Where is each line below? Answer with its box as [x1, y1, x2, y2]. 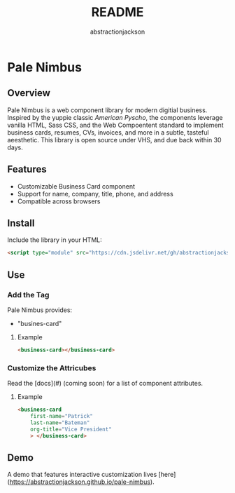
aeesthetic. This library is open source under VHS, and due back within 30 [7, 135, 222, 144]
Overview [7, 87, 51, 99]
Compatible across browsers [17, 197, 101, 205]
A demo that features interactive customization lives [7, 471, 157, 479]
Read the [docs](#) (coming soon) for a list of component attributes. [7, 379, 204, 388]
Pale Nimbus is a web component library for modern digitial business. [7, 106, 208, 114]
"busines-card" [17, 319, 62, 327]
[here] [158, 471, 176, 479]
